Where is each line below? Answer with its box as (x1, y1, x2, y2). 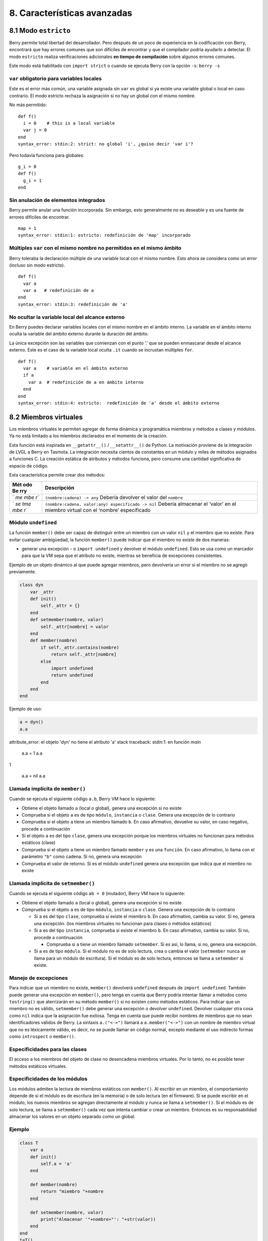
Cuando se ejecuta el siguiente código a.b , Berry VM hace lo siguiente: (9, 796, 156, 802)
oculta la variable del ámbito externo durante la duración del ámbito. (9, 331, 149, 337)
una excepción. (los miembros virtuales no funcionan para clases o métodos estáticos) (34, 920, 212, 926)
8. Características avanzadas (9, 7, 133, 18)
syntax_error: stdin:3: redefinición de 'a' (18, 301, 129, 307)
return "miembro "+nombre (40, 1189, 104, 1194)
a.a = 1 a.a (21, 750, 43, 757)
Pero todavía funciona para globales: (9, 152, 84, 158)
